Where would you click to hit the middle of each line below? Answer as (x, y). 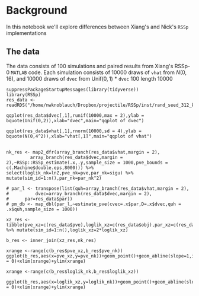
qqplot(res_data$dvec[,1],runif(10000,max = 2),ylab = (75, 115)
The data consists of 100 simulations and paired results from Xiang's (90, 66)
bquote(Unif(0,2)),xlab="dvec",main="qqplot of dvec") (75, 120)
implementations (27, 33)
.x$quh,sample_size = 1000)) (42, 209)
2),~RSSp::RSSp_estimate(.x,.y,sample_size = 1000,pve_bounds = (87, 163)
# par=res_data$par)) (39, 199)
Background (37, 10)
